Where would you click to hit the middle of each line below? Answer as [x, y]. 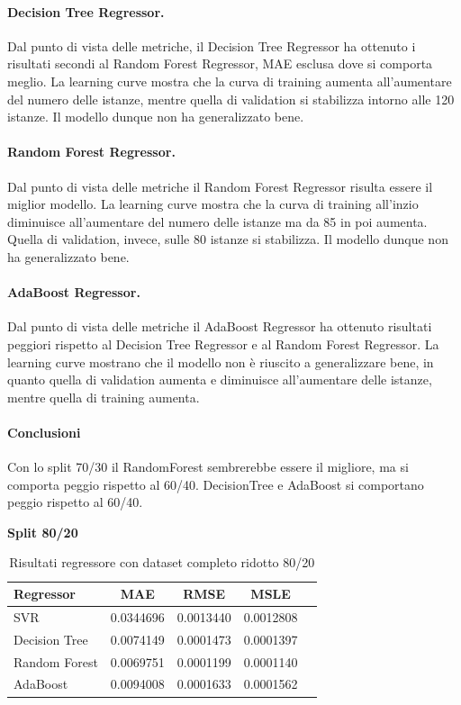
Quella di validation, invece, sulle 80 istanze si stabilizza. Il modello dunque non [228, 239]
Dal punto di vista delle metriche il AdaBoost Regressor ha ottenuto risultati [220, 326]
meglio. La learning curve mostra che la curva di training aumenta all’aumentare [230, 81]
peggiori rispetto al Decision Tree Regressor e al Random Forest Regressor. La [223, 343]
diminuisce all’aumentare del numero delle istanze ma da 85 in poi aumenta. [217, 221]
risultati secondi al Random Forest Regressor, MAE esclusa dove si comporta [220, 63]
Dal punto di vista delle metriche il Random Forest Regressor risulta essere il [220, 186]
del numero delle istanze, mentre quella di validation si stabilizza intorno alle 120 [231, 99]
